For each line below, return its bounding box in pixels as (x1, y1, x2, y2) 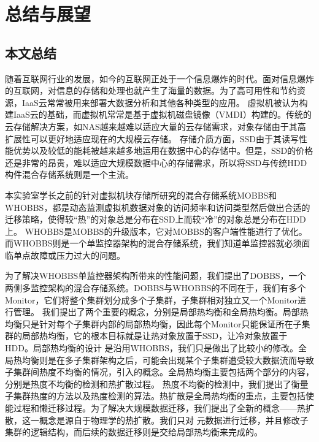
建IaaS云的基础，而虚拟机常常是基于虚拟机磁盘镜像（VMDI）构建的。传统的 (5, 108, 312, 121)
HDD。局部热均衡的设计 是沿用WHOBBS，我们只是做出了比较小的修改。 (5, 341, 298, 354)
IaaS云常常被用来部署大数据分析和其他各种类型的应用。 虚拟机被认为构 (21, 96, 308, 109)
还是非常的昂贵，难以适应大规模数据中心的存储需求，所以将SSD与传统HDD (5, 156, 307, 169)
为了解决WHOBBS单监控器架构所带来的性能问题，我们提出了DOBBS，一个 (5, 269, 306, 282)
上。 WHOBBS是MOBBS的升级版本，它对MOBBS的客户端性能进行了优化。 (5, 224, 307, 237)
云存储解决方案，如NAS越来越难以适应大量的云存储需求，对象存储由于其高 (5, 120, 306, 132)
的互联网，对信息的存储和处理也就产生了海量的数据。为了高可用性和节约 (5, 84, 297, 97)
